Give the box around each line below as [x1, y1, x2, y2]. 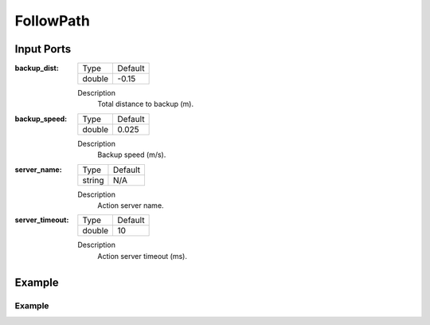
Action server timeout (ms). [97, 251, 187, 260]
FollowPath [14, 12, 91, 29]
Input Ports [14, 42, 72, 56]
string [82, 174, 104, 186]
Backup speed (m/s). [97, 150, 166, 159]
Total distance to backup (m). [97, 100, 194, 109]
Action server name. [97, 201, 164, 210]
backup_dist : [14, 64, 59, 73]
